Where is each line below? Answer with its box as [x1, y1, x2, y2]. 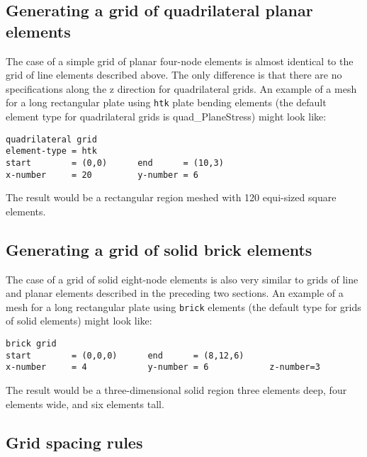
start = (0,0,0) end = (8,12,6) [6, 350, 244, 361]
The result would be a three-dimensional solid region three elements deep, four [6, 383, 347, 397]
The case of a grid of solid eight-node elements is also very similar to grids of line [6, 271, 358, 286]
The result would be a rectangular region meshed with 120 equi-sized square [6, 190, 337, 205]
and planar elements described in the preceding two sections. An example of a [6, 286, 344, 300]
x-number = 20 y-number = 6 [6, 169, 199, 180]
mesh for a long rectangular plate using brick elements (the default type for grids [6, 299, 361, 314]
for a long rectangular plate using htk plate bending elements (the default [6, 95, 327, 110]
